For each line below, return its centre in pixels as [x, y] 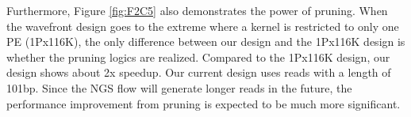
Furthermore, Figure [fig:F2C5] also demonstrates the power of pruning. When [197, 10]
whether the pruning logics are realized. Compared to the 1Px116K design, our [198, 57]
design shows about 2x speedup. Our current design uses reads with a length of [199, 72]
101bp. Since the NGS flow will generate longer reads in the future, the [179, 87]
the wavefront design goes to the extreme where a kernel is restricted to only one [203, 26]
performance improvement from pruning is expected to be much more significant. [204, 103]
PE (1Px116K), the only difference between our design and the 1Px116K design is [206, 42]
